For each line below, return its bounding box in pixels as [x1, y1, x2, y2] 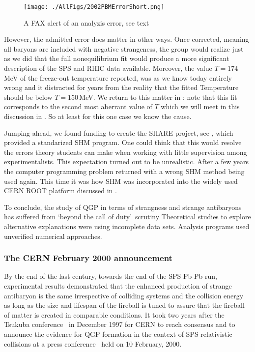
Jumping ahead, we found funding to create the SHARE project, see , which [4, 127, 233, 138]
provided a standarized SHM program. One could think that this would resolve [4, 137, 242, 147]
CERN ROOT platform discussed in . [4, 185, 117, 196]
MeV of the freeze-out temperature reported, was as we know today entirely [4, 72, 232, 83]
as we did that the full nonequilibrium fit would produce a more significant [4, 53, 229, 63]
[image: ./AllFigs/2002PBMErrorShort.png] [24, 3, 165, 10]
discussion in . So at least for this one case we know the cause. [4, 111, 192, 121]
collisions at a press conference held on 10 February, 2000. [4, 338, 182, 349]
